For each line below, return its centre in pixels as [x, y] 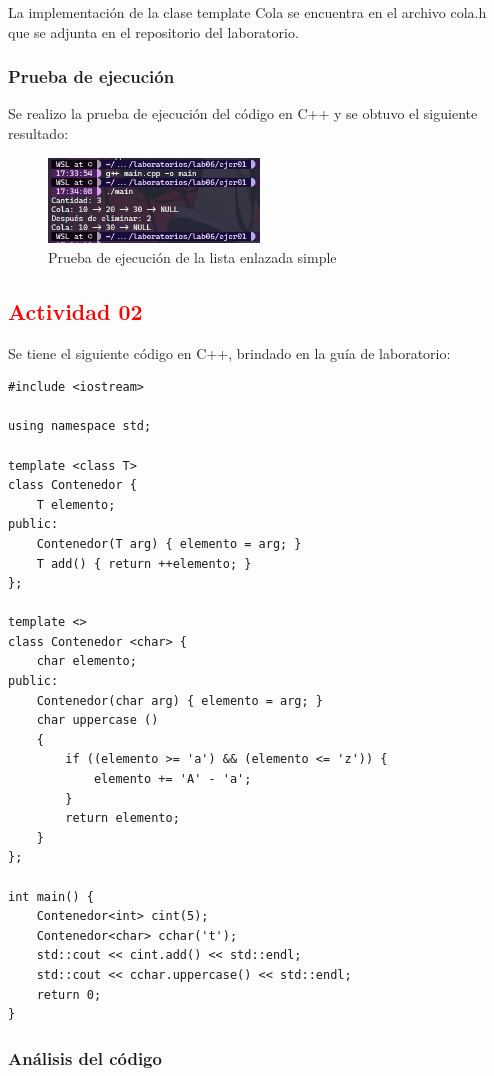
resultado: [38, 133]
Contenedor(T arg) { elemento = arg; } [169, 543]
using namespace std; [80, 426]
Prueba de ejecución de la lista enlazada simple [192, 256]
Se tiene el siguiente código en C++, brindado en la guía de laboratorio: [229, 352]
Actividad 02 [75, 310]
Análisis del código [85, 1057]
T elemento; [76, 504]
